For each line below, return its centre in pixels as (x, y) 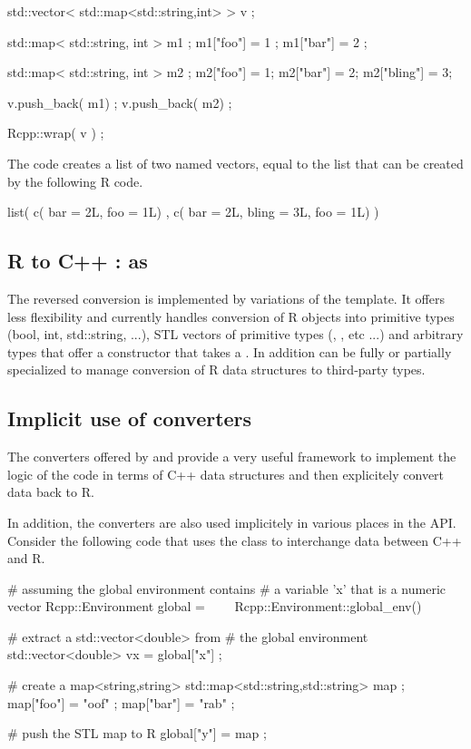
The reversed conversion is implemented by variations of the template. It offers (226, 298)
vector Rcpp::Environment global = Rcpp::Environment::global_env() (215, 606)
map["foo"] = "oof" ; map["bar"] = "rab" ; (121, 702)
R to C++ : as (78, 261)
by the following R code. (75, 181)
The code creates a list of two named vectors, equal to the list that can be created (235, 163)
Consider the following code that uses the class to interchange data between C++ (235, 540)
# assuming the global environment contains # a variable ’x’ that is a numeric (227, 588)
